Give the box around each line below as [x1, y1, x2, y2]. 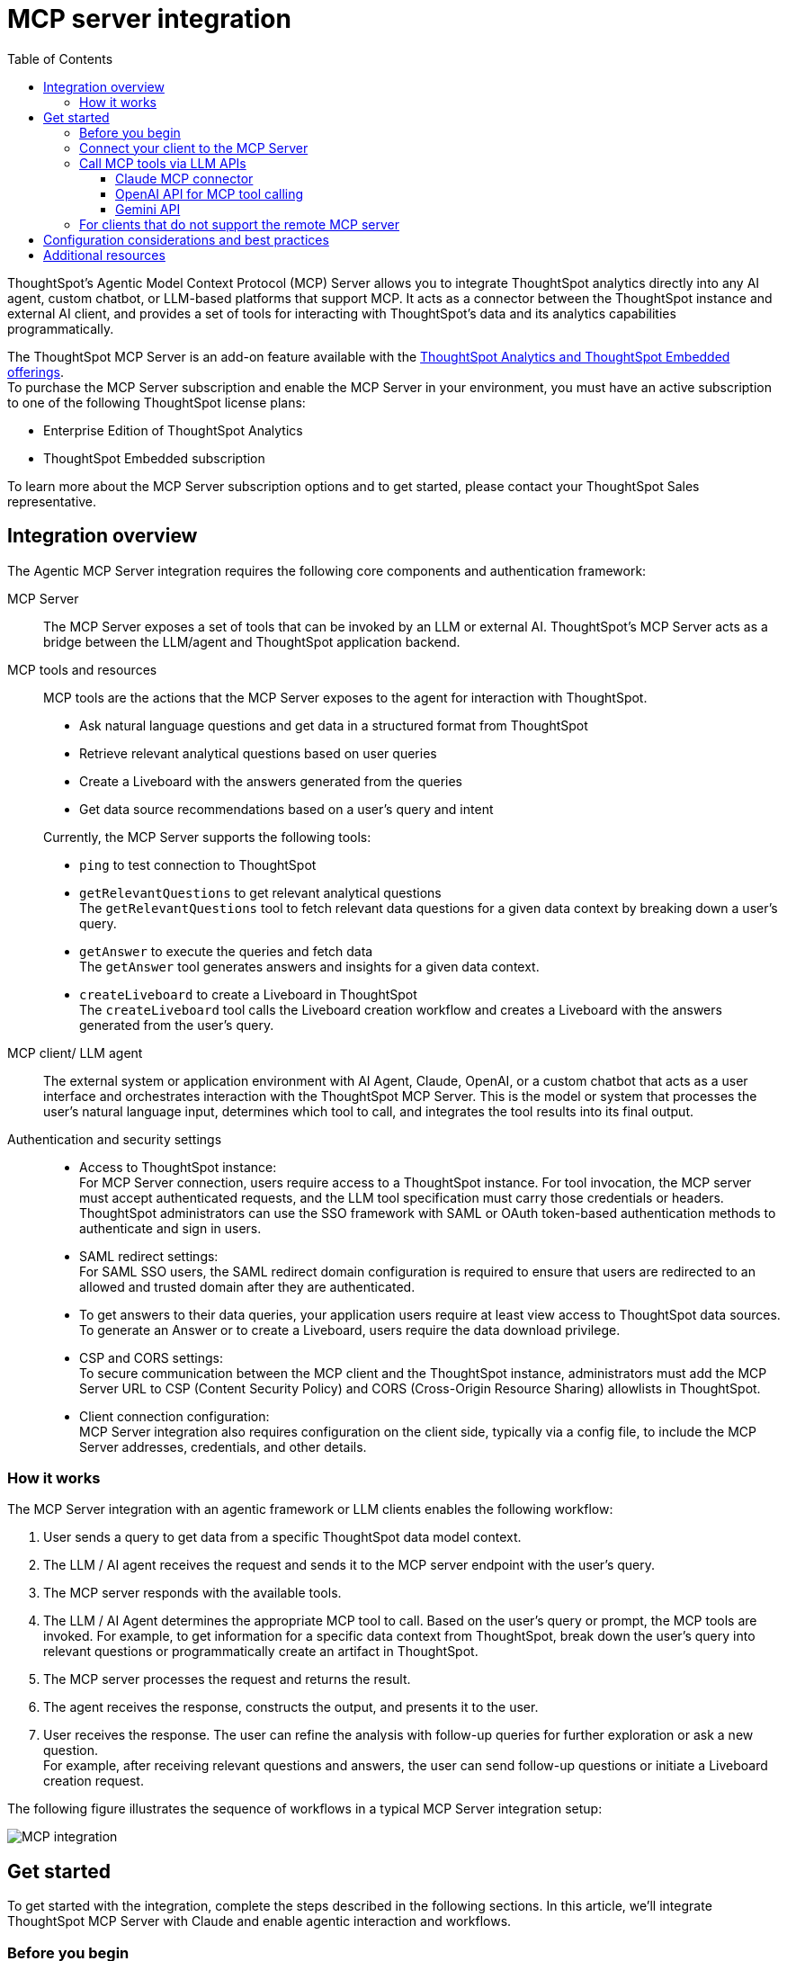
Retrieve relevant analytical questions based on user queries [79, 745, 437, 761]
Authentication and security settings [7, 1131, 222, 1147]
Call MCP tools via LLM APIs [79, 155, 246, 171]
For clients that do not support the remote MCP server [79, 216, 400, 232]
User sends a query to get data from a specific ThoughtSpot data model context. [43, 1529, 522, 1545]
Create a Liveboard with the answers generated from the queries [79, 773, 462, 789]
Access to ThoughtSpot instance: [79, 1159, 277, 1175]
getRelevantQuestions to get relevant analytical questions [79, 884, 442, 900]
